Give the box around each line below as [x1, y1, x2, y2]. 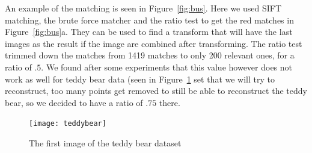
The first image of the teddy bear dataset [29, 137, 182, 149]
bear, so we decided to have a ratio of [5, 96, 143, 108]
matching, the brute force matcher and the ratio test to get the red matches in [5, 13, 294, 26]
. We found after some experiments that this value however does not [41, 60, 293, 73]
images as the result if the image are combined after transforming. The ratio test [5, 37, 302, 49]
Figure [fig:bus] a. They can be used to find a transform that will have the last [5, 25, 293, 38]
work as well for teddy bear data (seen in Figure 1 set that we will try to [5, 72, 275, 85]
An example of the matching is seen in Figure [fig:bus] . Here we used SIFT [5, 2, 282, 14]
